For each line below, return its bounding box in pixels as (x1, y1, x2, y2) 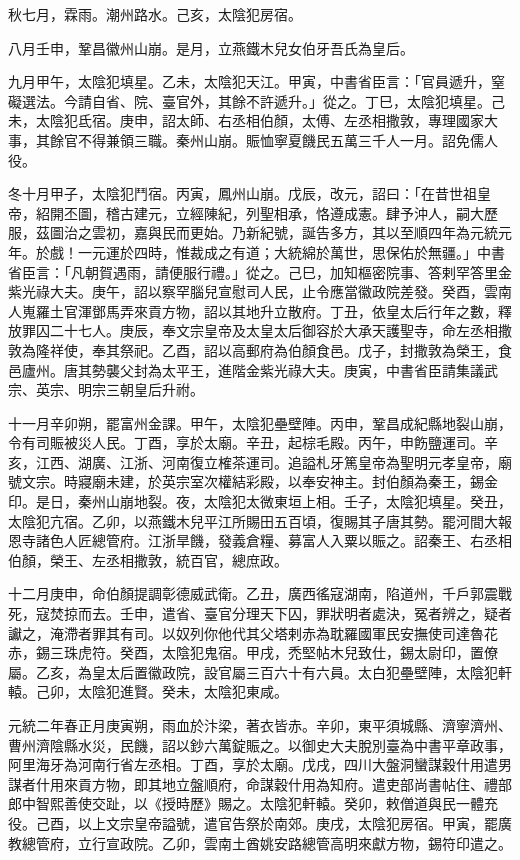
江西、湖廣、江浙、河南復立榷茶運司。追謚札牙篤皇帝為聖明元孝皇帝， (35, 451, 498, 472)
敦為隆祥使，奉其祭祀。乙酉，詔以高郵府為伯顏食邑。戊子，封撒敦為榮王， (8, 339, 498, 360)
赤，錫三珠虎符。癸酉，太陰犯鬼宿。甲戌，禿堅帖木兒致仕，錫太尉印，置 (8, 642, 484, 663)
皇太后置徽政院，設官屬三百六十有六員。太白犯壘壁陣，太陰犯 (91, 661, 498, 682)
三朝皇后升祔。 (105, 379, 204, 400)
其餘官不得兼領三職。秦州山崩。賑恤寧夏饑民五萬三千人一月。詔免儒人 (35, 129, 498, 150)
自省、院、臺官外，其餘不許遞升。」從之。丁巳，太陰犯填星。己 (91, 90, 505, 111)
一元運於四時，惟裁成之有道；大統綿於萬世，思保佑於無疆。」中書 (77, 241, 505, 262)
